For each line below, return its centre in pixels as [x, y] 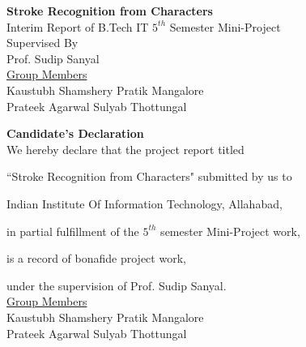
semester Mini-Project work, [230, 231]
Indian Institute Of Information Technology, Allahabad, [144, 203]
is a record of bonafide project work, [96, 258]
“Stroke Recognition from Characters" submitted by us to [149, 176]
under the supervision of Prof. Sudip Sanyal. [117, 285]
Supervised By [42, 43]
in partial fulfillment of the [73, 231]
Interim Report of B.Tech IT [78, 26]
